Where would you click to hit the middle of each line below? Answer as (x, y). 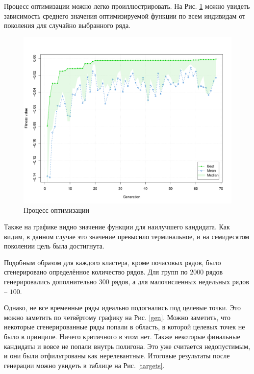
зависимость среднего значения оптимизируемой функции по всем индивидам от (125, 15)
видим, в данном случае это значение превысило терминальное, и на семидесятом (127, 236)
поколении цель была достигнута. (54, 246)
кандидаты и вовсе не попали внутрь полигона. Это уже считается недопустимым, (127, 346)
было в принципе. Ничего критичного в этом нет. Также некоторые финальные (122, 337)
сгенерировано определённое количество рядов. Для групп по (96, 272)
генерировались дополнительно (51, 282)
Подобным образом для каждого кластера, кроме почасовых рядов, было (113, 262)
